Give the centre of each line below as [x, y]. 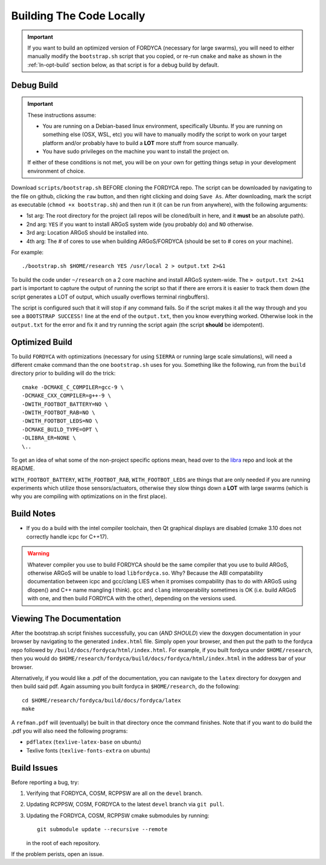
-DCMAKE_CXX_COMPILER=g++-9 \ [67, 396]
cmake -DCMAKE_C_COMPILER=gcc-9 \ [73, 387]
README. [23, 468]
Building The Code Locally [78, 16]
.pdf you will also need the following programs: [69, 731]
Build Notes [34, 514]
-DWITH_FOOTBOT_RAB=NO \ [59, 412]
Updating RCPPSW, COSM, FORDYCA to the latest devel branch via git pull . [125, 805]
